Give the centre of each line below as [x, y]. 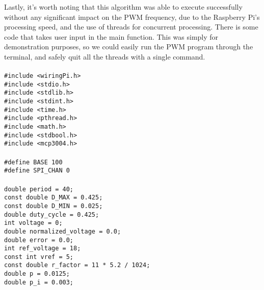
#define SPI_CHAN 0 [37, 171]
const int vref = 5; [39, 257]
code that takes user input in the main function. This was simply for [111, 36]
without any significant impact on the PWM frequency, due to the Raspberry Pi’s [132, 17]
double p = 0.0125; [37, 274]
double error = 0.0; [39, 240]
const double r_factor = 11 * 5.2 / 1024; [77, 265]
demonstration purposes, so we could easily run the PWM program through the [129, 47]
